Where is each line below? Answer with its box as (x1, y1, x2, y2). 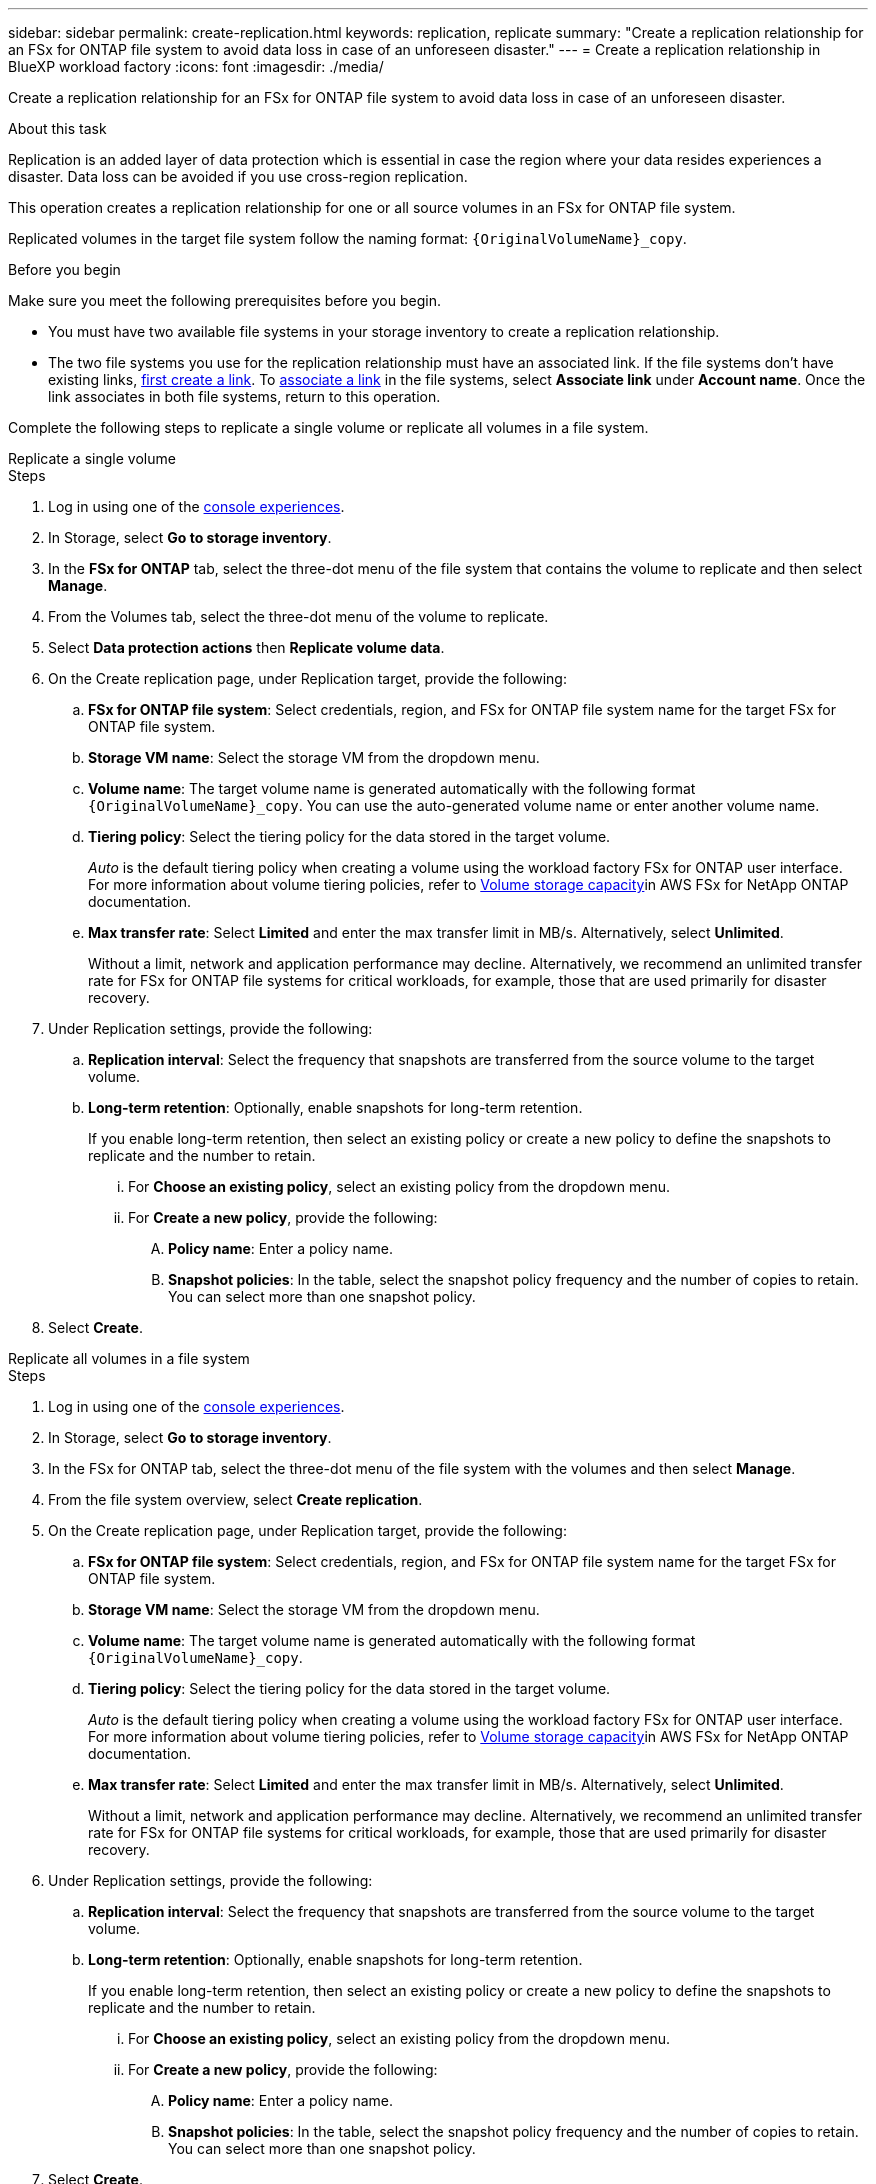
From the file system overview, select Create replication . (48, 1491, 423, 1508)
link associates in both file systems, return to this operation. (48, 388, 441, 405)
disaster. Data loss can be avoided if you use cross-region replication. (8, 168, 468, 185)
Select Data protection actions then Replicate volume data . (48, 639, 445, 656)
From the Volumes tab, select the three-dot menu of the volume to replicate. (48, 608, 549, 625)
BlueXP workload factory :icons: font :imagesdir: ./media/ (8, 58, 384, 75)
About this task (8, 120, 107, 137)
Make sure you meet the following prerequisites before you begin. (8, 292, 441, 309)
